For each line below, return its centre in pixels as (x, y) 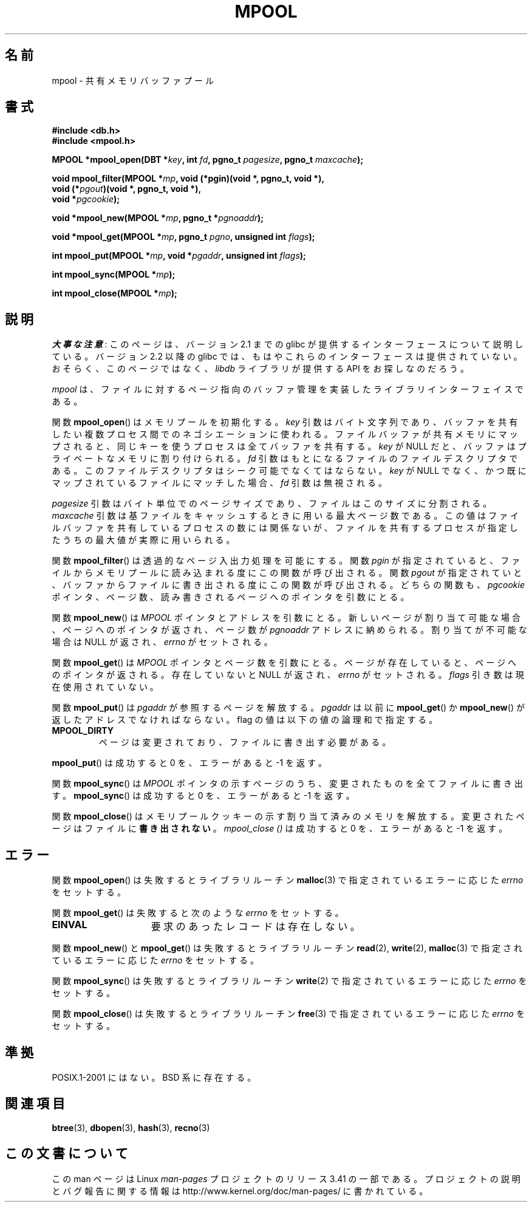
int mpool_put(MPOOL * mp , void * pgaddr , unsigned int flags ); (179, 256)
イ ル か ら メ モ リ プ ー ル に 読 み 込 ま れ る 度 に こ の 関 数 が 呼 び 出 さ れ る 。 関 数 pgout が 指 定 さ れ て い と (287, 573)
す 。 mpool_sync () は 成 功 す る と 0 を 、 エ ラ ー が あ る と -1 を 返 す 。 (203, 796)
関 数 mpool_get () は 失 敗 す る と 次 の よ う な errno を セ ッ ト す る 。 (198, 913)
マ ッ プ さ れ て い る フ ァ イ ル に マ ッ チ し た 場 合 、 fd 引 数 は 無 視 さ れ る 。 (219, 483)
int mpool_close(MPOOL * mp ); (114, 293)
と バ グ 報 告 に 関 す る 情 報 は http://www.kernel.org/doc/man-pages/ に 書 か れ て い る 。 (240, 1191)
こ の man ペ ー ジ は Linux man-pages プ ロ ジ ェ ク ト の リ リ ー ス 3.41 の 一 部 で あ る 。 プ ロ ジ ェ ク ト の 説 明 (286, 1178)
